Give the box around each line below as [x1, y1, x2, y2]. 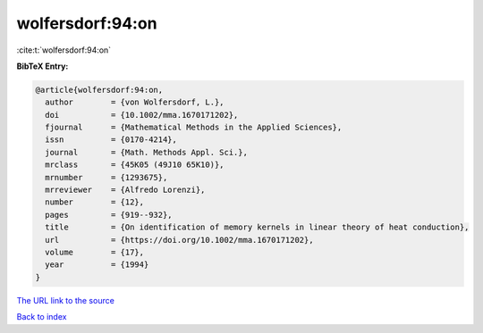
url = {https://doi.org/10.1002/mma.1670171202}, [45, 235, 314, 245]
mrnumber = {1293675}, [45, 172, 168, 182]
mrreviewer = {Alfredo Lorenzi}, [45, 185, 206, 196]
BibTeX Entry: [16, 61, 69, 71]
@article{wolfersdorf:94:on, [35, 85, 164, 95]
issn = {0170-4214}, [45, 135, 178, 145]
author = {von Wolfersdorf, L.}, [45, 97, 225, 107]
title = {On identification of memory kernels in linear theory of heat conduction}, [45, 222, 470, 232]
